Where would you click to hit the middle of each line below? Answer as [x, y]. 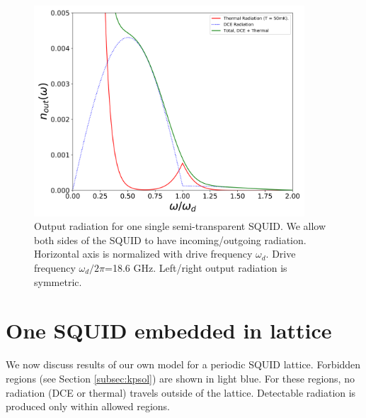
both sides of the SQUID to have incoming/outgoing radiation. [170, 240]
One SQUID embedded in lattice [169, 330]
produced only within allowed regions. [88, 406]
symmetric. [58, 281]
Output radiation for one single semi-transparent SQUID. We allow [180, 226]
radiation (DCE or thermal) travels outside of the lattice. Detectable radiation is [181, 392]
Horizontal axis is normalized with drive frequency [143, 254]
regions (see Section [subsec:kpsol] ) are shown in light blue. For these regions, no [180, 378]
